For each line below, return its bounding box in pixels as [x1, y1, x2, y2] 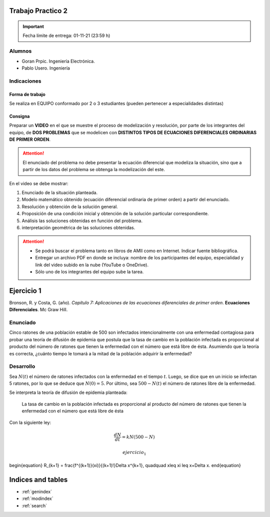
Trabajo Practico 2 [9, 7, 67, 15]
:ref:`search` [21, 502, 47, 508]
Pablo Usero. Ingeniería [21, 65, 70, 71]
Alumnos [9, 48, 32, 55]
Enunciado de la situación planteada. [21, 190, 97, 196]
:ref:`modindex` [21, 495, 53, 501]
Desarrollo [9, 363, 35, 370]
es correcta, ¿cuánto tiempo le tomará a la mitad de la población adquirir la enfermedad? [9, 350, 192, 356]
